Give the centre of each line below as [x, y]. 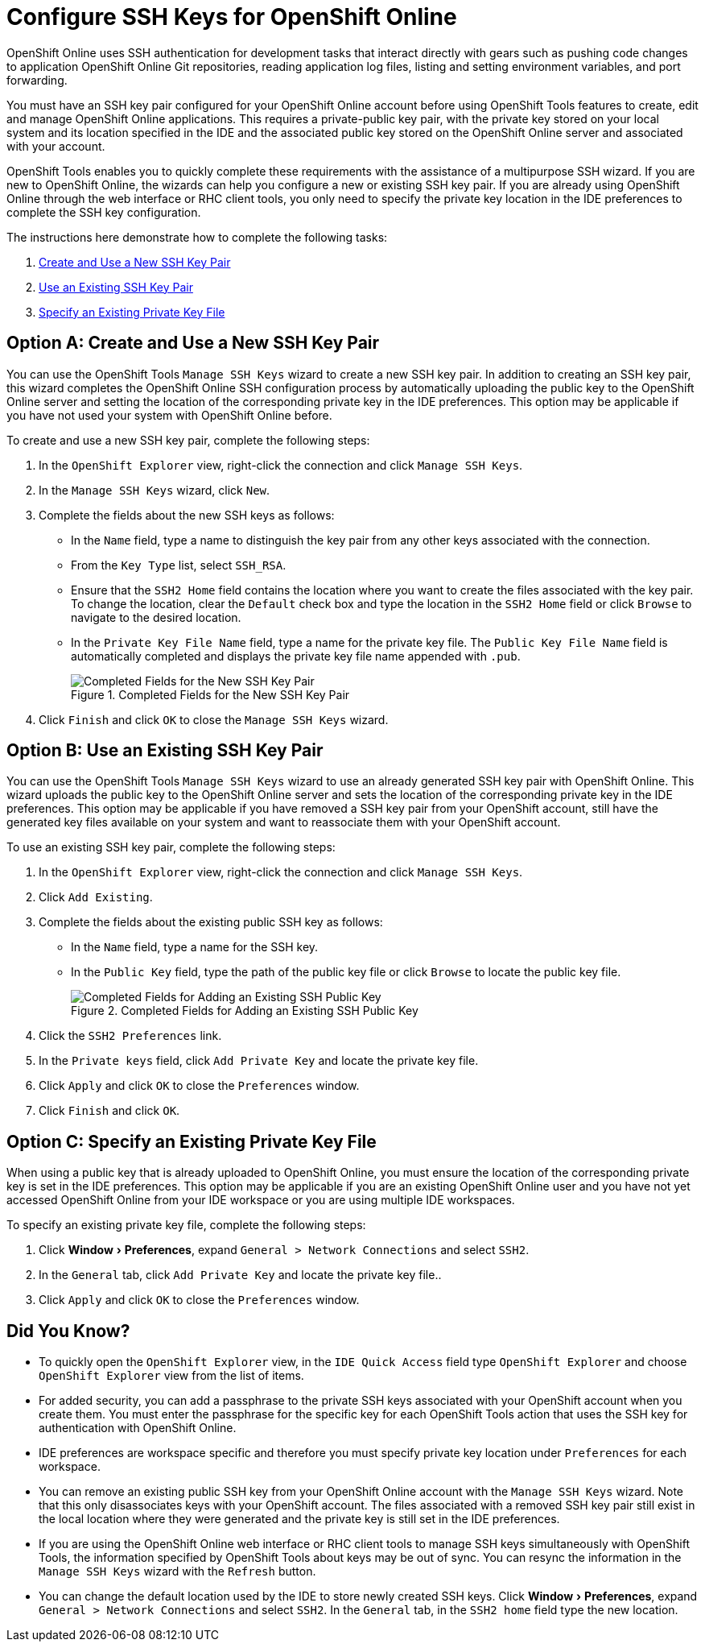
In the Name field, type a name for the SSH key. [195, 947]
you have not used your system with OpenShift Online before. [169, 415]
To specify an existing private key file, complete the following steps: [186, 1225]
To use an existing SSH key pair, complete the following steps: [171, 847]
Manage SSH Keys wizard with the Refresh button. [177, 1571]
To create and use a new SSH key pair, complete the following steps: [188, 440]
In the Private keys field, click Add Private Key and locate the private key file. [259, 1061]
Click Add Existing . [96, 897]
